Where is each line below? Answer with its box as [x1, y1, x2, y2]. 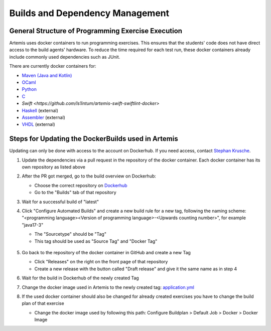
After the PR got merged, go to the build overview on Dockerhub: [22, 173, 157, 179]
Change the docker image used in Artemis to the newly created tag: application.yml [22, 284, 194, 290]
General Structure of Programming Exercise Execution [9, 27, 183, 35]
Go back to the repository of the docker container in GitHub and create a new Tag [22, 249, 191, 255]
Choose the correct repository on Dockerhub [34, 182, 127, 188]
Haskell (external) [22, 107, 59, 113]
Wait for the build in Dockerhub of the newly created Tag [22, 275, 139, 281]
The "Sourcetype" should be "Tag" [34, 231, 106, 237]
